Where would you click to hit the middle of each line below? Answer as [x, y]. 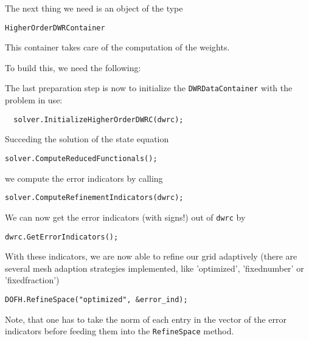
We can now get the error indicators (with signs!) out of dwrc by [125, 217]
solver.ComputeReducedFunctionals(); [81, 158]
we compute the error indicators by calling [84, 178]
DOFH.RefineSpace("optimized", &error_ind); [96, 299]
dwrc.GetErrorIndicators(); [62, 237]
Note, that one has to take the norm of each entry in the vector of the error [146, 319]
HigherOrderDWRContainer [55, 28]
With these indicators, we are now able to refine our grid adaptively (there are [151, 256]
